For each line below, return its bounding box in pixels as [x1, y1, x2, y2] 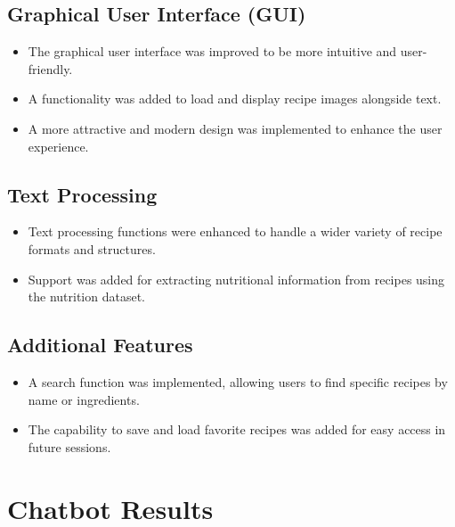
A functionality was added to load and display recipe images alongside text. [28, 89, 442, 108]
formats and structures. [28, 239, 156, 258]
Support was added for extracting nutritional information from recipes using [28, 269, 445, 288]
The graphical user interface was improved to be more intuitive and [28, 42, 397, 61]
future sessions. [28, 437, 111, 456]
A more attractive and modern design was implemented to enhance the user [28, 119, 443, 137]
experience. [28, 136, 89, 155]
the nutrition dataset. [28, 287, 145, 306]
